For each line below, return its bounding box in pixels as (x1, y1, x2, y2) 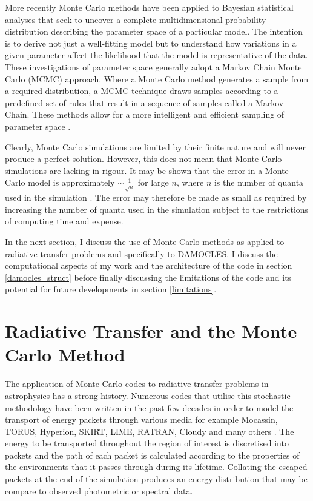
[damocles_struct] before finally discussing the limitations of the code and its (5, 271, 292, 283)
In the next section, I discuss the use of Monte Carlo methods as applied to (5, 235, 285, 248)
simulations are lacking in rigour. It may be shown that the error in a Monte (5, 164, 289, 177)
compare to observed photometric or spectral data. (5, 484, 193, 497)
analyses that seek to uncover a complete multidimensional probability (5, 13, 266, 25)
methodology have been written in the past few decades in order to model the (5, 401, 294, 414)
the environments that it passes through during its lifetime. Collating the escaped (5, 460, 308, 473)
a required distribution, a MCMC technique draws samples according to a (5, 84, 278, 97)
